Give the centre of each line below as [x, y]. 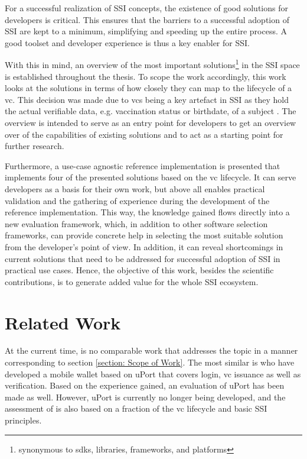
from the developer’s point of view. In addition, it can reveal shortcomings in [144, 246]
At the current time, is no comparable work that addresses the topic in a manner [151, 350]
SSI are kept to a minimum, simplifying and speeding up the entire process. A [146, 31]
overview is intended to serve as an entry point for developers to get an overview [151, 122]
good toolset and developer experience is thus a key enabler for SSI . [127, 42]
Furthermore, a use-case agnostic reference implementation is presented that [143, 165]
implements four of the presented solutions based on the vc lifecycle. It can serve [151, 177]
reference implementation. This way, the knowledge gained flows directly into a [147, 212]
